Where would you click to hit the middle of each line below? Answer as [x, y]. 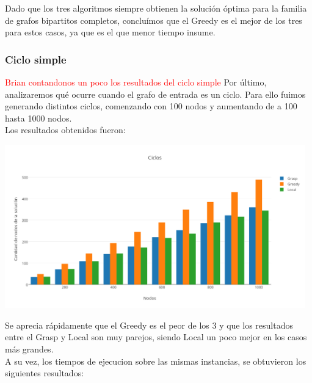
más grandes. [29, 349]
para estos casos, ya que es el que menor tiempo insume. [110, 32]
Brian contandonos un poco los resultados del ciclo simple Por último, [136, 82]
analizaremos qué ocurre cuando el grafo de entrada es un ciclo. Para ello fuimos [155, 94]
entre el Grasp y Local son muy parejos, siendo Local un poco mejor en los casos [156, 337]
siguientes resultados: [45, 373]
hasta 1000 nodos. [38, 118]
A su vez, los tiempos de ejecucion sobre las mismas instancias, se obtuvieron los [156, 361]
